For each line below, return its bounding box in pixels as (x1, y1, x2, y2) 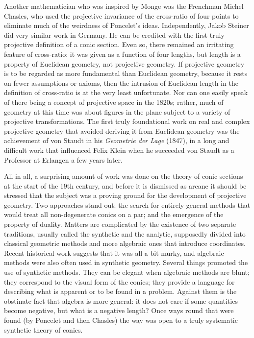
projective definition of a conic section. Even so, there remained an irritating (4, 39, 234, 49)
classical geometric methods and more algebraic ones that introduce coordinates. (4, 238, 246, 248)
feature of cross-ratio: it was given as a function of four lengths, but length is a (4, 48, 241, 59)
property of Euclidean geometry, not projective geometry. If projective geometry (4, 58, 245, 69)
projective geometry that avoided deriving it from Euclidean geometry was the (4, 125, 240, 136)
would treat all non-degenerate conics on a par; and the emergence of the (4, 209, 224, 219)
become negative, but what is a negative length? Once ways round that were (4, 305, 234, 315)
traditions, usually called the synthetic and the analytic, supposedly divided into (4, 228, 246, 239)
